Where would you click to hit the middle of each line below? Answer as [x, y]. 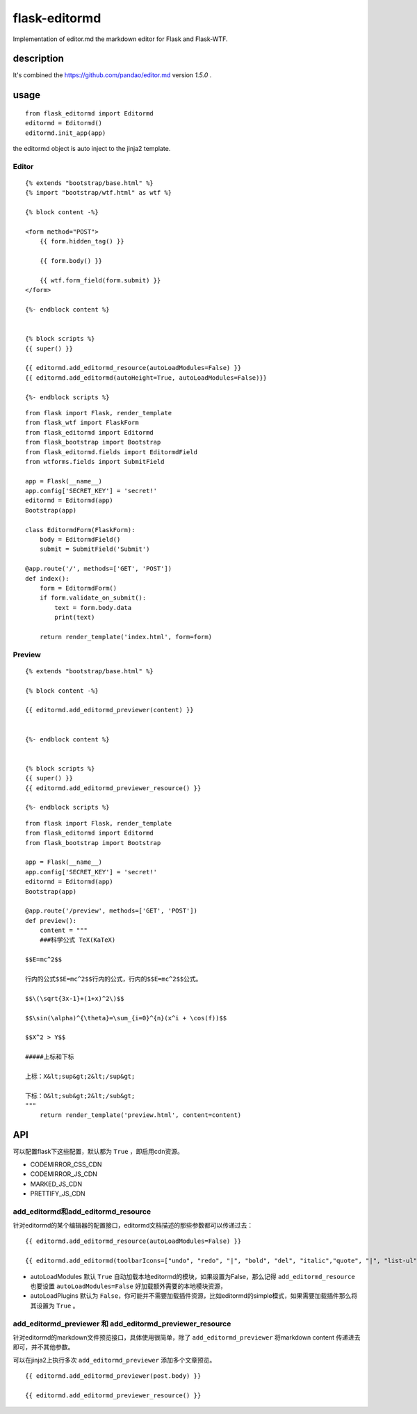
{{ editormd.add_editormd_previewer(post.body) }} [113, 1376]
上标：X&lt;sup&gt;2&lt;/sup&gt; [80, 1076]
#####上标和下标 [50, 1057]
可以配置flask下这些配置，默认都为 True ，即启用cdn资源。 [98, 1152]
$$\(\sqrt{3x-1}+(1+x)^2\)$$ [75, 998]
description [38, 59]
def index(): [47, 578]
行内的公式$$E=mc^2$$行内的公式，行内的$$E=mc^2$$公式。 [114, 979]
